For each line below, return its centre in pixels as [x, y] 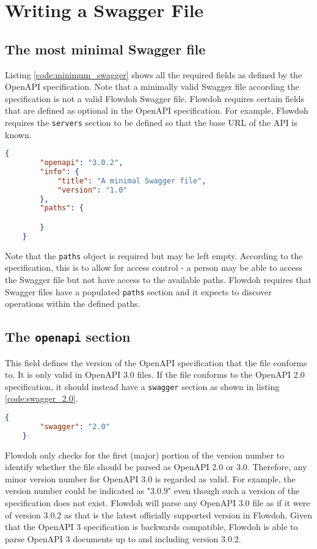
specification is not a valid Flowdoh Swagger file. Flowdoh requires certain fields [155, 98]
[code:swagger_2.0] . [42, 398]
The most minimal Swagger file [105, 49]
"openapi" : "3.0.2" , [82, 163]
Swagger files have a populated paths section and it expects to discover [138, 291]
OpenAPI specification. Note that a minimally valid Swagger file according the [152, 87]
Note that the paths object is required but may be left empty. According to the [154, 255]
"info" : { [60, 171]
